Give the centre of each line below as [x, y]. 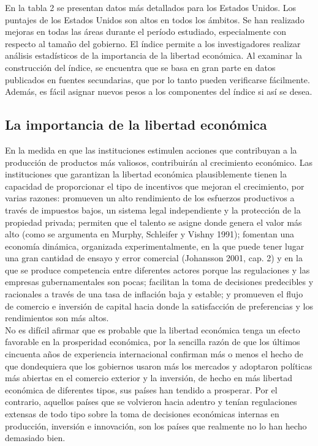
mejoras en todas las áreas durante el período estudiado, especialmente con [146, 32]
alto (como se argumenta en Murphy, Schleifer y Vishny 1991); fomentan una [150, 234]
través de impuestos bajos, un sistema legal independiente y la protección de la [153, 210]
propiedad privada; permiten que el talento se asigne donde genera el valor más [153, 222]
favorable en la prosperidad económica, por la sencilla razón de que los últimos [153, 342]
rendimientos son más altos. [57, 318]
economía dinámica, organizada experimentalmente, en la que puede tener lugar [155, 246]
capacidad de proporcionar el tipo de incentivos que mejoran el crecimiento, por [155, 186]
